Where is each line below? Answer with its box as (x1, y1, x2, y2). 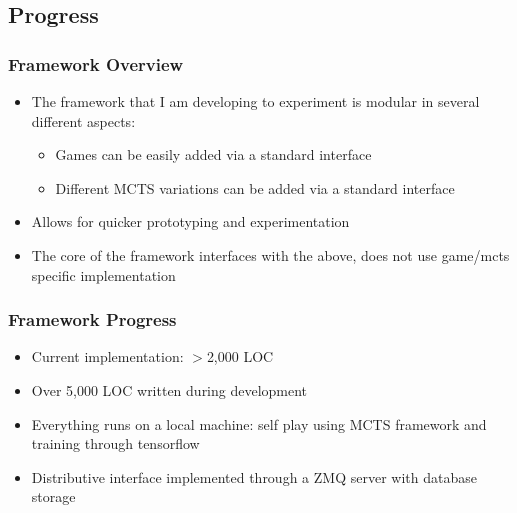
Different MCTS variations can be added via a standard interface (55, 177, 455, 198)
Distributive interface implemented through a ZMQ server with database (31, 466, 477, 487)
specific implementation (31, 264, 176, 285)
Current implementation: (31, 346, 184, 367)
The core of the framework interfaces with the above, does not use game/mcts (31, 244, 510, 265)
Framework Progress (8, 307, 177, 332)
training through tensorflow (31, 433, 200, 454)
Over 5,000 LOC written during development (31, 379, 308, 400)
